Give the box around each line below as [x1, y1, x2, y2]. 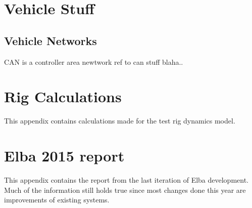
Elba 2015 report [4, 145, 125, 166]
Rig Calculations [4, 86, 122, 107]
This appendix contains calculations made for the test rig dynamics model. [4, 115, 235, 126]
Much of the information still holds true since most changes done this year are [4, 184, 246, 195]
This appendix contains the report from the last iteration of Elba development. [4, 175, 249, 185]
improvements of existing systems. [4, 194, 110, 205]
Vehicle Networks [4, 32, 97, 48]
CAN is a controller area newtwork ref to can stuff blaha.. [4, 56, 183, 67]
